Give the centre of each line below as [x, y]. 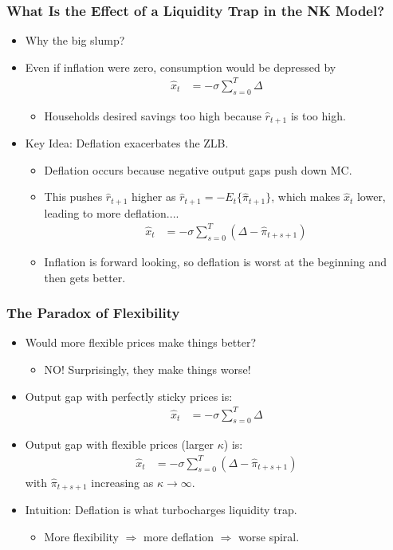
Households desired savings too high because [153, 115]
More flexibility [81, 536]
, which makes [306, 196]
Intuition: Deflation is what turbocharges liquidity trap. [161, 510]
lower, [371, 196]
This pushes [73, 196]
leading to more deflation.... [112, 212]
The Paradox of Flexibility [93, 313]
